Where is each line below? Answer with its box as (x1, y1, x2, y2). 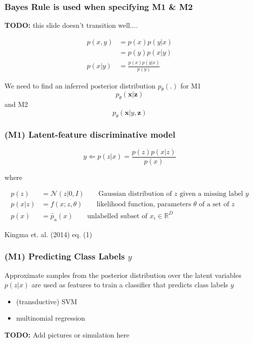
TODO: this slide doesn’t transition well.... (4, 20, 138, 30)
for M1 (180, 80, 201, 90)
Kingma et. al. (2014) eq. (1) (4, 229, 92, 239)
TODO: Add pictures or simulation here (4, 329, 130, 340)
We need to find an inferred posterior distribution (4, 80, 156, 90)
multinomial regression (16, 313, 85, 323)
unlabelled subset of (87, 212, 148, 220)
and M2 (4, 99, 28, 109)
